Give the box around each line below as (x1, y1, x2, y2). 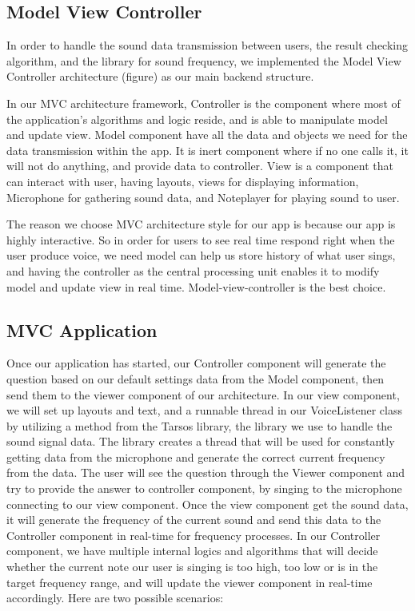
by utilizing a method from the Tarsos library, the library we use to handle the (6, 417, 393, 434)
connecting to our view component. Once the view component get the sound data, (6, 495, 409, 512)
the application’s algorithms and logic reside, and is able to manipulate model (6, 110, 388, 127)
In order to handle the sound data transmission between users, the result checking (6, 37, 408, 54)
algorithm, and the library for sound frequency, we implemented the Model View (6, 52, 401, 69)
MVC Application (6, 317, 158, 342)
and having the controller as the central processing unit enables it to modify (6, 262, 380, 279)
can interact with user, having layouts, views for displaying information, (6, 173, 359, 189)
